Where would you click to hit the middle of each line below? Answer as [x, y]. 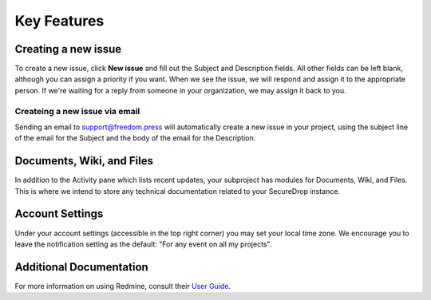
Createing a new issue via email [77, 111]
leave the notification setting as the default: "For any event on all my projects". [143, 244]
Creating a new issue [68, 49]
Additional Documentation [82, 267]
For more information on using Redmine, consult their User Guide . [123, 286]
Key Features [59, 21]
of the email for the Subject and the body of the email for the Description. [135, 138]
